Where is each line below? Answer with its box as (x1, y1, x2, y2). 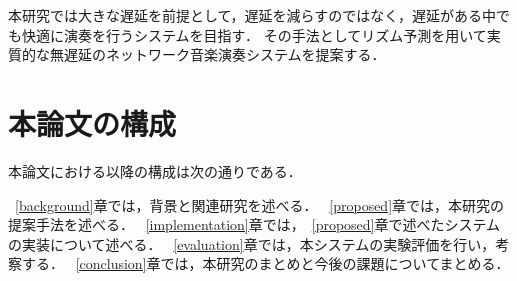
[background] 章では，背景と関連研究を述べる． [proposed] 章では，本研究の (15, 194, 505, 215)
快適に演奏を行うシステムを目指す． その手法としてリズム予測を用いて (21, 24, 487, 45)
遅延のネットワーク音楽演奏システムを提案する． (63, 44, 386, 65)
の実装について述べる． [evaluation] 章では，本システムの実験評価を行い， (8, 233, 496, 254)
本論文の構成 (8, 102, 177, 143)
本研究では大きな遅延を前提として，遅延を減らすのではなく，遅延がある (8, 5, 482, 25)
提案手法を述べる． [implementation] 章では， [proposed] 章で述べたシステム (8, 214, 501, 235)
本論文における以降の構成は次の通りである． (8, 160, 302, 181)
